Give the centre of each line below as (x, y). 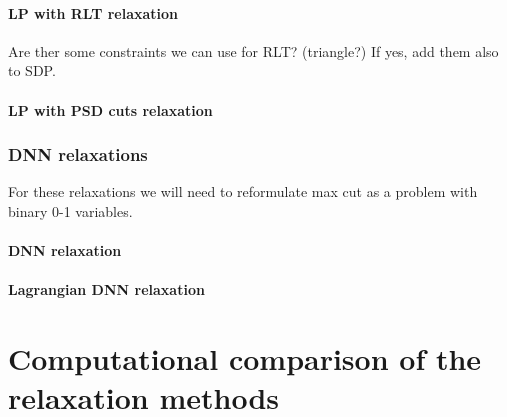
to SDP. (32, 70)
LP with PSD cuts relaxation (110, 109)
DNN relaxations (78, 154)
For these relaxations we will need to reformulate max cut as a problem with (243, 191)
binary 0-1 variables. (70, 210)
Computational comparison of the (245, 358)
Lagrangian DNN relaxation (106, 289)
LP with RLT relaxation (93, 12)
